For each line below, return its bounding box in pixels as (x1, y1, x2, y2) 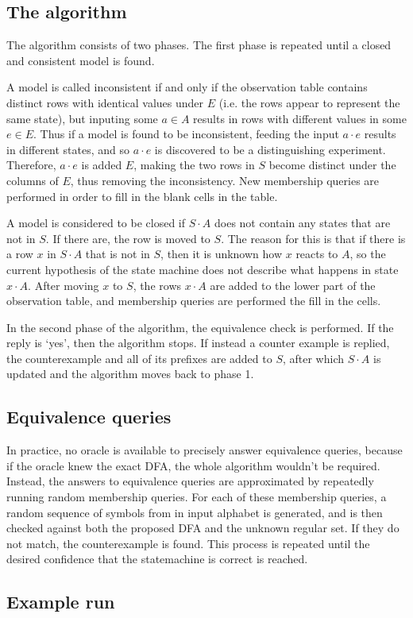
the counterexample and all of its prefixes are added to (6, 350, 272, 366)
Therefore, (6, 156, 56, 173)
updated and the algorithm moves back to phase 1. (6, 365, 254, 382)
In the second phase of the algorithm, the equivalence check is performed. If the (6, 319, 394, 335)
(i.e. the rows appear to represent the (218, 94, 400, 110)
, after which (282, 350, 345, 366)
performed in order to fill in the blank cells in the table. (6, 187, 278, 204)
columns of (6, 172, 59, 188)
